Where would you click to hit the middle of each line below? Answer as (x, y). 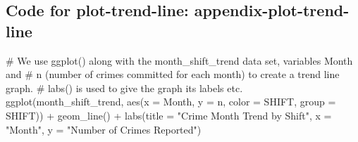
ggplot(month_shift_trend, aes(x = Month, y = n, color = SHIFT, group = (171, 102)
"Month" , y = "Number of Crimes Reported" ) (104, 129)
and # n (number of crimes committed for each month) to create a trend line (173, 74)
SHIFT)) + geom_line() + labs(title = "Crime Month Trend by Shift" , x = (169, 115)
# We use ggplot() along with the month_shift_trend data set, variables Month (179, 60)
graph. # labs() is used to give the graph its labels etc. (124, 88)
